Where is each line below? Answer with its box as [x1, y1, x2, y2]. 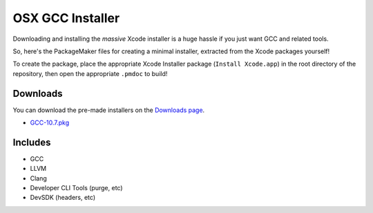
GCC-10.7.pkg [30, 118, 70, 127]
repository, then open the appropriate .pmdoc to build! [12, 69, 168, 77]
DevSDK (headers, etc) [30, 194, 96, 202]
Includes [12, 136, 51, 148]
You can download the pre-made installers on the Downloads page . [12, 106, 205, 114]
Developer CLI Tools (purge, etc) [30, 184, 124, 192]
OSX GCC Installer [12, 10, 120, 26]
